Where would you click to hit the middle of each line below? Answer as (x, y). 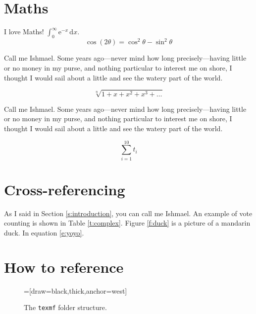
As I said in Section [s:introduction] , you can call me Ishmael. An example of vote (128, 213)
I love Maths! (24, 32)
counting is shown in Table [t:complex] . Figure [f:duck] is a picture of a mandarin (127, 223)
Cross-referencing (65, 189)
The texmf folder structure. (65, 307)
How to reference (64, 267)
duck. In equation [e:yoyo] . (44, 232)
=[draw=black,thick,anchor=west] (76, 290)
